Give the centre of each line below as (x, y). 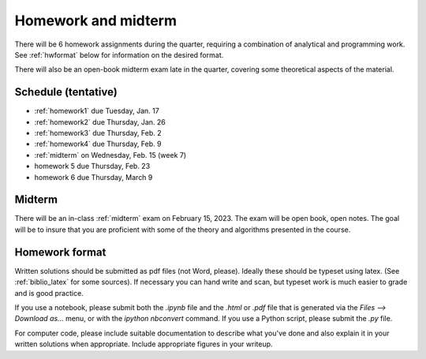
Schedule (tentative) (66, 92)
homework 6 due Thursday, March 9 (93, 177)
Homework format (60, 252)
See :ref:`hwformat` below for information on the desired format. (119, 54)
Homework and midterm (96, 21)
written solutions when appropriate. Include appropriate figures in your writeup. (144, 344)
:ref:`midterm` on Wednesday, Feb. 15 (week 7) (110, 155)
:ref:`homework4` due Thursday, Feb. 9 (98, 144)
